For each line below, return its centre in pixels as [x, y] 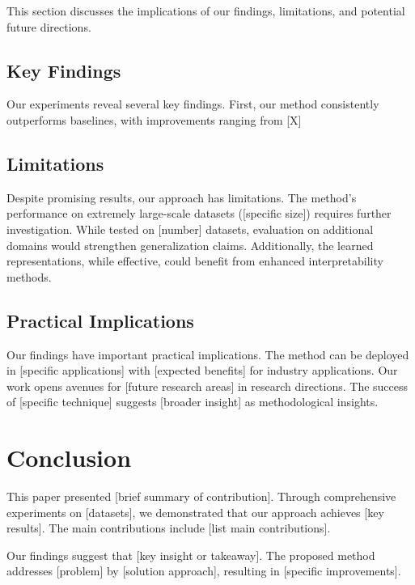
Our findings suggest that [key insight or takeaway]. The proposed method [191, 555]
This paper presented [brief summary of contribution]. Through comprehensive [201, 496]
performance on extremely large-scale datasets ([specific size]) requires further [199, 213]
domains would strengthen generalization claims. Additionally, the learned [190, 245]
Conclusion [69, 458]
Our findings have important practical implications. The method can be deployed [208, 354]
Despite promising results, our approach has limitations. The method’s [182, 197]
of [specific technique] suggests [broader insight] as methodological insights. [193, 402]
